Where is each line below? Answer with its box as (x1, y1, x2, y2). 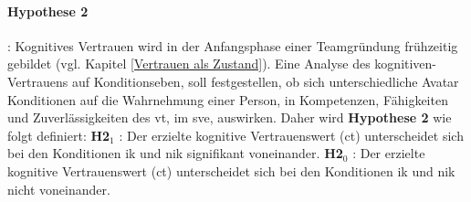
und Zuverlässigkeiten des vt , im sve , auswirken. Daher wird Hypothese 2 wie (7, 108, 452, 127)
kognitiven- (374, 54, 437, 73)
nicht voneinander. (7, 179, 110, 198)
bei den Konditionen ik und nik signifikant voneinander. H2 (7, 144, 343, 163)
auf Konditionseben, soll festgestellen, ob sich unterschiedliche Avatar (71, 71, 459, 90)
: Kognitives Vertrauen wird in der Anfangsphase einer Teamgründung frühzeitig (7, 36, 458, 55)
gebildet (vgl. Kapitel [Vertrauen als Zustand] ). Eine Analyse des (7, 54, 371, 73)
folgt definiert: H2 (7, 125, 110, 144)
